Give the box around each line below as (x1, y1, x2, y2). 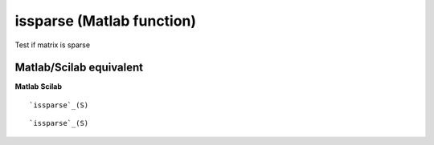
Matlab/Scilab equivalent (14, 61, 144, 75)
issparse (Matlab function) (14, 12, 197, 30)
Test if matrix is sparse (14, 40, 91, 50)
